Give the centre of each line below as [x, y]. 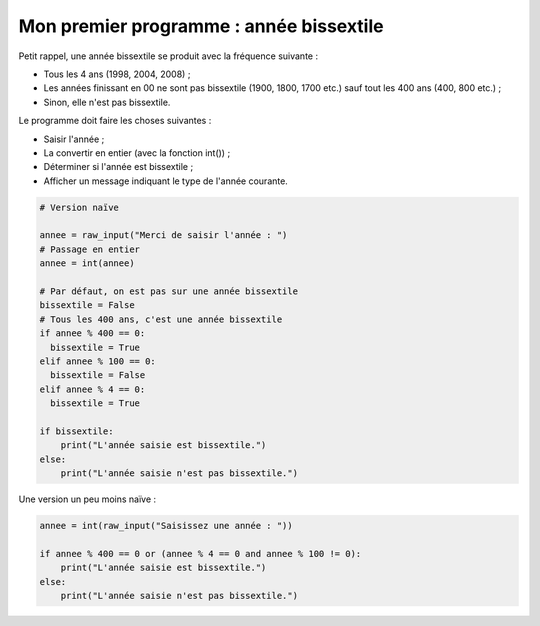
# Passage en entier [89, 249]
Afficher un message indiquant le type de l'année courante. [166, 181]
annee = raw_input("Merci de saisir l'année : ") [163, 235]
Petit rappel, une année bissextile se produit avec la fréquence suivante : [168, 56]
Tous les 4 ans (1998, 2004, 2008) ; [117, 74]
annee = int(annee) [87, 263]
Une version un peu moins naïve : [87, 499]
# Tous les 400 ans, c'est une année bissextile [161, 319]
